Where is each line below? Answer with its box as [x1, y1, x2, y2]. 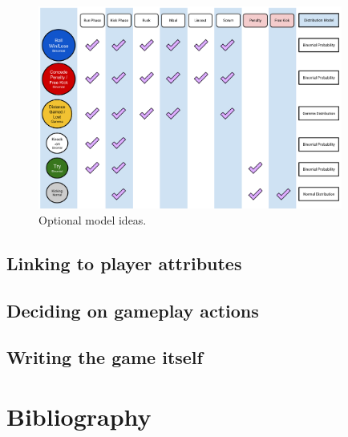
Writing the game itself [6, 345, 203, 370]
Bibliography [6, 400, 152, 433]
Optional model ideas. [38, 211, 147, 228]
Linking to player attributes [6, 250, 242, 275]
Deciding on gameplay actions [6, 297, 259, 322]
